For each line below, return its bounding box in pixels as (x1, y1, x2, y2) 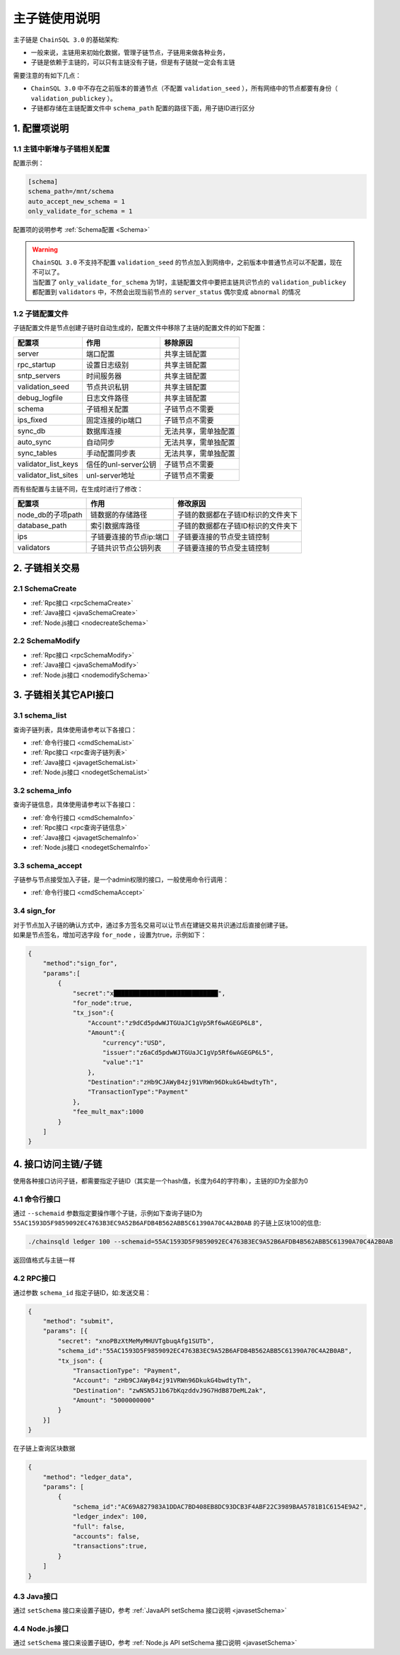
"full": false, (72, 1522, 125, 1531)
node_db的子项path (17, 510, 83, 520)
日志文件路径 (86, 393, 129, 403)
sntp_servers (17, 370, 61, 380)
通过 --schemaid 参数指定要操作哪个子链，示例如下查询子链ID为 (13, 1209, 203, 1217)
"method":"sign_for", (42, 959, 118, 968)
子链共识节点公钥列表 (90, 543, 162, 553)
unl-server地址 (86, 470, 136, 480)
